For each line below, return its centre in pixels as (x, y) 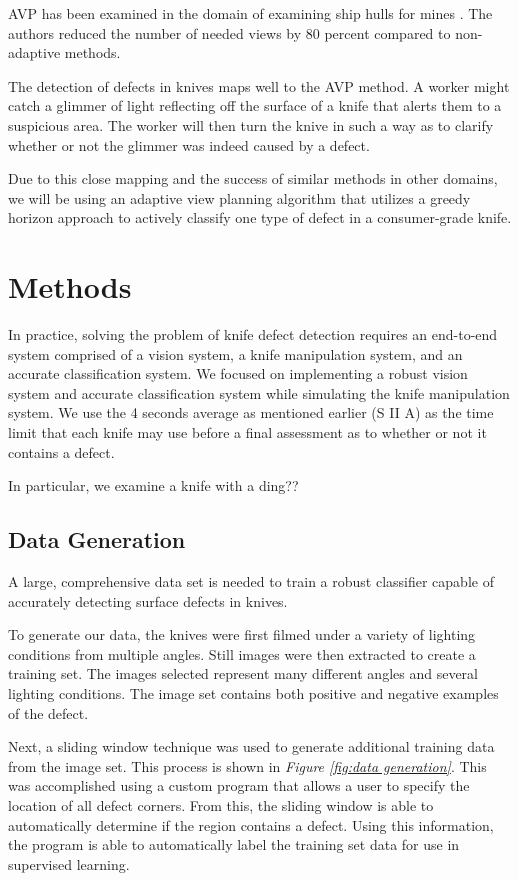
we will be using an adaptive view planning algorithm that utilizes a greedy (239, 197)
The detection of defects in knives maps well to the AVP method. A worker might (259, 85)
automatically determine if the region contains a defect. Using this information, (251, 824)
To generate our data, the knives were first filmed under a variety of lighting (242, 634)
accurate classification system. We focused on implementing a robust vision (238, 373)
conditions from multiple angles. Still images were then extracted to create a (242, 653)
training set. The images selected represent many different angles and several (243, 673)
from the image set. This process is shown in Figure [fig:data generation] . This (247, 765)
